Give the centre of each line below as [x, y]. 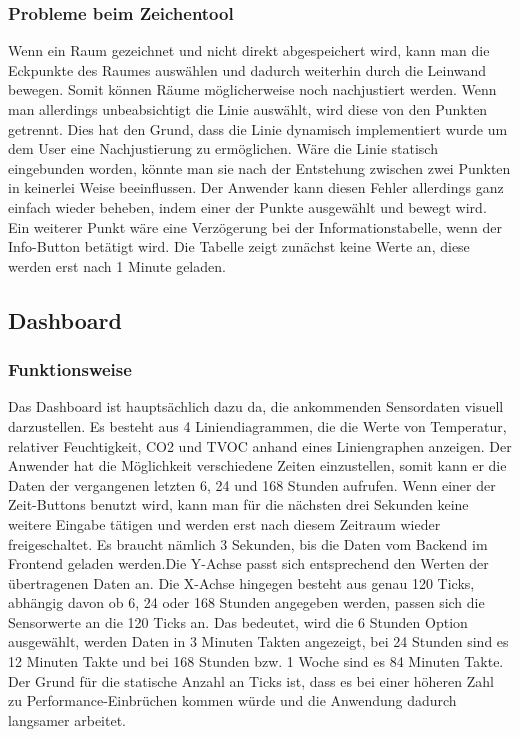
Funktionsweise [70, 369]
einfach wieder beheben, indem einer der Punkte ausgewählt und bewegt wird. [247, 206]
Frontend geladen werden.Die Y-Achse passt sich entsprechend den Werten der [248, 563]
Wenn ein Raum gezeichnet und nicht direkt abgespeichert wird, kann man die [249, 50]
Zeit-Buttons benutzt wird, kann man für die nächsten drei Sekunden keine [238, 504]
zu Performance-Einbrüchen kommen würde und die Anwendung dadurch [232, 700]
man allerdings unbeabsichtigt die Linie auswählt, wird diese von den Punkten [248, 109]
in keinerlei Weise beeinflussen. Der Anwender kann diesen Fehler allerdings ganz [256, 187]
